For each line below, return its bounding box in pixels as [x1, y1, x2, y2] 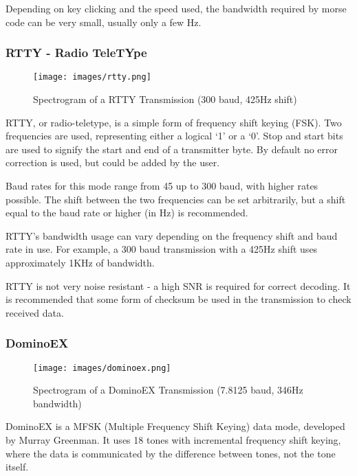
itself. [6, 460, 29, 474]
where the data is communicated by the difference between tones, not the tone [6, 446, 336, 460]
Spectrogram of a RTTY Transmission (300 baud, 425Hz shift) [33, 92, 297, 106]
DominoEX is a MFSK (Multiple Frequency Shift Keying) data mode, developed [6, 419, 345, 433]
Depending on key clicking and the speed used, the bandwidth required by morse [6, 1, 347, 15]
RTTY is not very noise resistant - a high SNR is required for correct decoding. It [6, 278, 351, 293]
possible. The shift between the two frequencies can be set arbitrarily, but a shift [6, 192, 346, 206]
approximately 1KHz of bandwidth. [6, 256, 155, 269]
